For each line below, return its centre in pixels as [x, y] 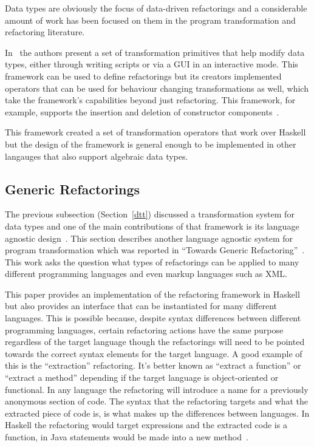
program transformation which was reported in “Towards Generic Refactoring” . [155, 250]
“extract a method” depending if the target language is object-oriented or [142, 377]
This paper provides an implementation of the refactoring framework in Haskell [152, 294]
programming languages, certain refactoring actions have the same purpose [144, 329]
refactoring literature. [45, 32]
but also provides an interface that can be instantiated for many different [141, 306]
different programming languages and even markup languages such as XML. [146, 274]
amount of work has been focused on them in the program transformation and [150, 20]
